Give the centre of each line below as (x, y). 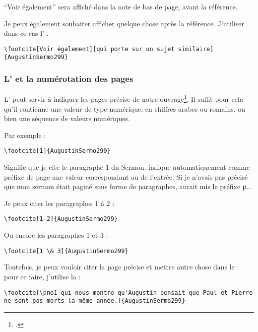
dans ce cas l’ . (26, 33)
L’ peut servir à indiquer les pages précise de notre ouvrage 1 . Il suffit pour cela (124, 98)
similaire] (196, 49)
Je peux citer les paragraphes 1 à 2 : (59, 203)
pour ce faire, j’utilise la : (42, 276)
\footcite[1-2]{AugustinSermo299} (61, 219)
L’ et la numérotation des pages (69, 79)
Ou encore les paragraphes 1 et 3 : (56, 235)
